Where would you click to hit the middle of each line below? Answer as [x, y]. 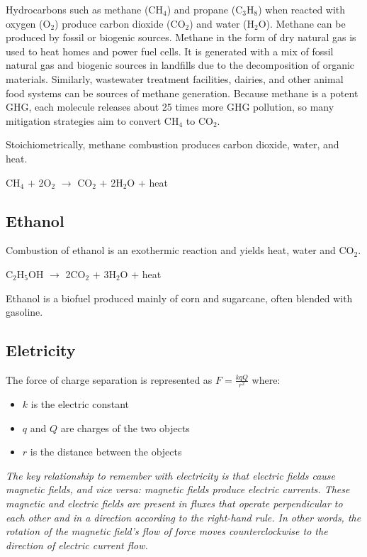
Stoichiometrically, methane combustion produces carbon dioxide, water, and [173, 144]
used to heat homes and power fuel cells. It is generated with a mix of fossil [170, 51]
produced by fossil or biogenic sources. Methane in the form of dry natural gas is [181, 37]
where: [266, 379]
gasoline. [24, 312]
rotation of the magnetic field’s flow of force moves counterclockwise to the [167, 531]
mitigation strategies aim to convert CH [92, 120]
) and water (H [222, 23]
